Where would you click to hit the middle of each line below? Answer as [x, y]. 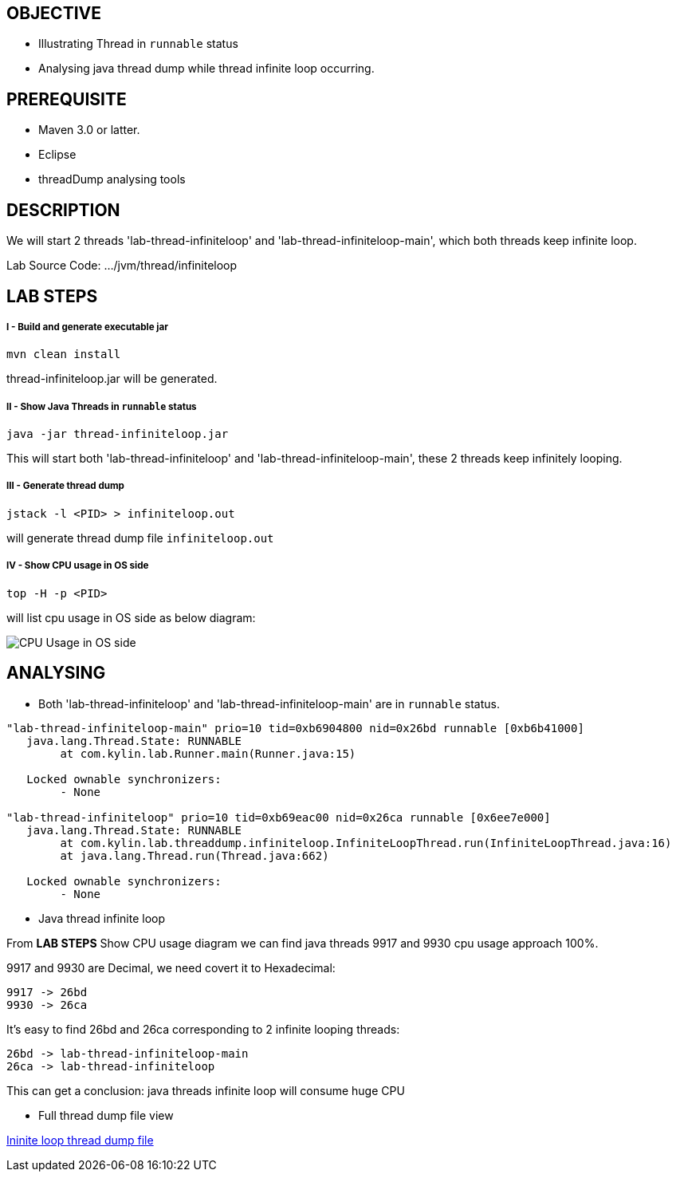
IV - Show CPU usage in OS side [78, 566]
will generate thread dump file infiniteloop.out [140, 538]
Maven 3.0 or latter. [89, 130]
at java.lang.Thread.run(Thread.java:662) [195, 855]
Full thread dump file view [106, 1115]
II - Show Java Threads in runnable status [102, 406]
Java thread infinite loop [102, 918]
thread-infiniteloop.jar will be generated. [112, 379]
